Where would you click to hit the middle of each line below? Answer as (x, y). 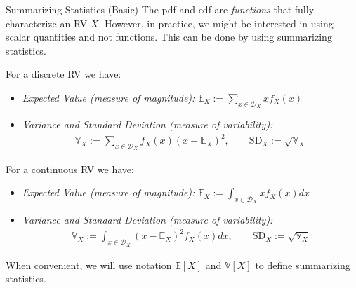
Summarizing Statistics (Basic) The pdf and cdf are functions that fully (160, 9)
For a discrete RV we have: (64, 74)
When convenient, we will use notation (89, 265)
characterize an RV (47, 23)
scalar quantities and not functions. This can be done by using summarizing (169, 37)
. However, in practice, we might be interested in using (216, 23)
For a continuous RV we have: (70, 169)
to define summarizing (303, 265)
